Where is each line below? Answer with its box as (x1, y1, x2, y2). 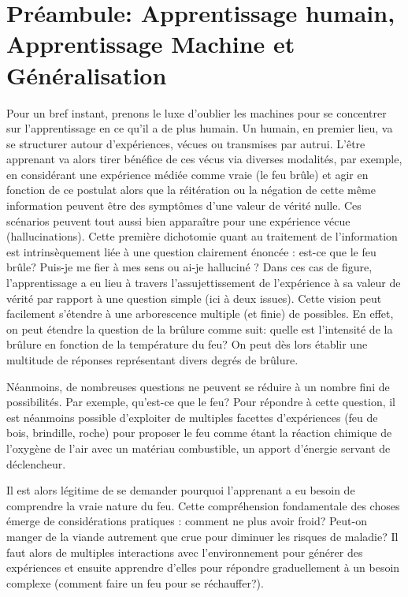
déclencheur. (6, 455, 66, 472)
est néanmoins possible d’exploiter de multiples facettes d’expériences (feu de (6, 409, 378, 425)
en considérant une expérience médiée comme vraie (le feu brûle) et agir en (6, 166, 369, 182)
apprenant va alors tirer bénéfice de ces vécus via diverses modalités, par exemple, (6, 151, 402, 167)
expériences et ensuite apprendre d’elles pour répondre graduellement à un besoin (6, 559, 400, 576)
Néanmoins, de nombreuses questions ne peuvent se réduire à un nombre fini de (6, 378, 390, 394)
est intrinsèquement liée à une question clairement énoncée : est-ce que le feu (6, 243, 376, 259)
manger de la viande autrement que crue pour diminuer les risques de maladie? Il (6, 528, 399, 544)
